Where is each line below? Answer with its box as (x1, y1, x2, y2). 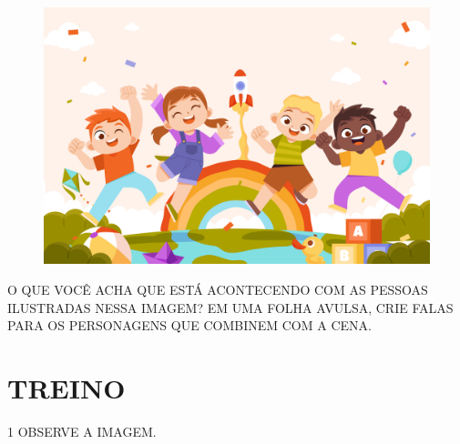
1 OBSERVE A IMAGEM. (7, 421, 157, 440)
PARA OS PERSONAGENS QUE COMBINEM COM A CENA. (7, 316, 372, 335)
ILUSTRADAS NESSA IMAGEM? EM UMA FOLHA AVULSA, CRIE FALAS (7, 298, 454, 317)
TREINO (7, 368, 126, 406)
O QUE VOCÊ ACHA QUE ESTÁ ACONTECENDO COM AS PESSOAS (7, 279, 428, 298)
